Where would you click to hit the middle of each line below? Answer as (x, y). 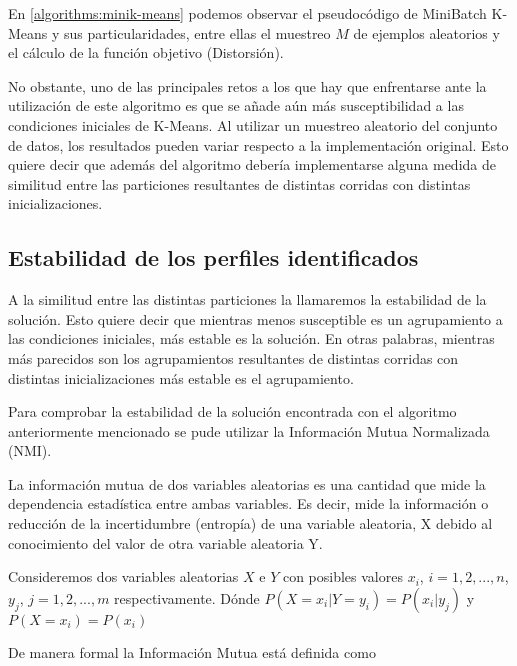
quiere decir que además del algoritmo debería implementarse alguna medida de (252, 164)
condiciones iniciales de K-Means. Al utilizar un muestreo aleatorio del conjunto (253, 124)
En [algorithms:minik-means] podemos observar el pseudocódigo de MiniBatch (247, 13)
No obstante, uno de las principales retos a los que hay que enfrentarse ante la (247, 85)
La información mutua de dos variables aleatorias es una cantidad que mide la (247, 483)
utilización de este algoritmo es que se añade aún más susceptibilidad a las (236, 105)
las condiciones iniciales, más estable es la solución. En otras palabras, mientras (251, 338)
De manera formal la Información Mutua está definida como (192, 651)
